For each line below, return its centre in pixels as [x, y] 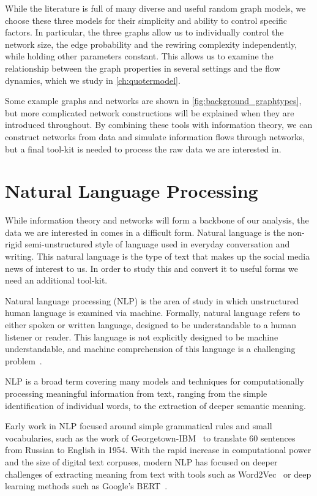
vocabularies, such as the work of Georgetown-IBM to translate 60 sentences [150, 438]
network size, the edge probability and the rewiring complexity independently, [151, 44]
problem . [24, 360]
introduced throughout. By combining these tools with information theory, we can [159, 125]
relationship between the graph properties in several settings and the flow [143, 68]
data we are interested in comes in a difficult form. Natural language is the [145, 232]
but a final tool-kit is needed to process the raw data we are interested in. [143, 148]
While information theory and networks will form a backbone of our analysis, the [157, 220]
